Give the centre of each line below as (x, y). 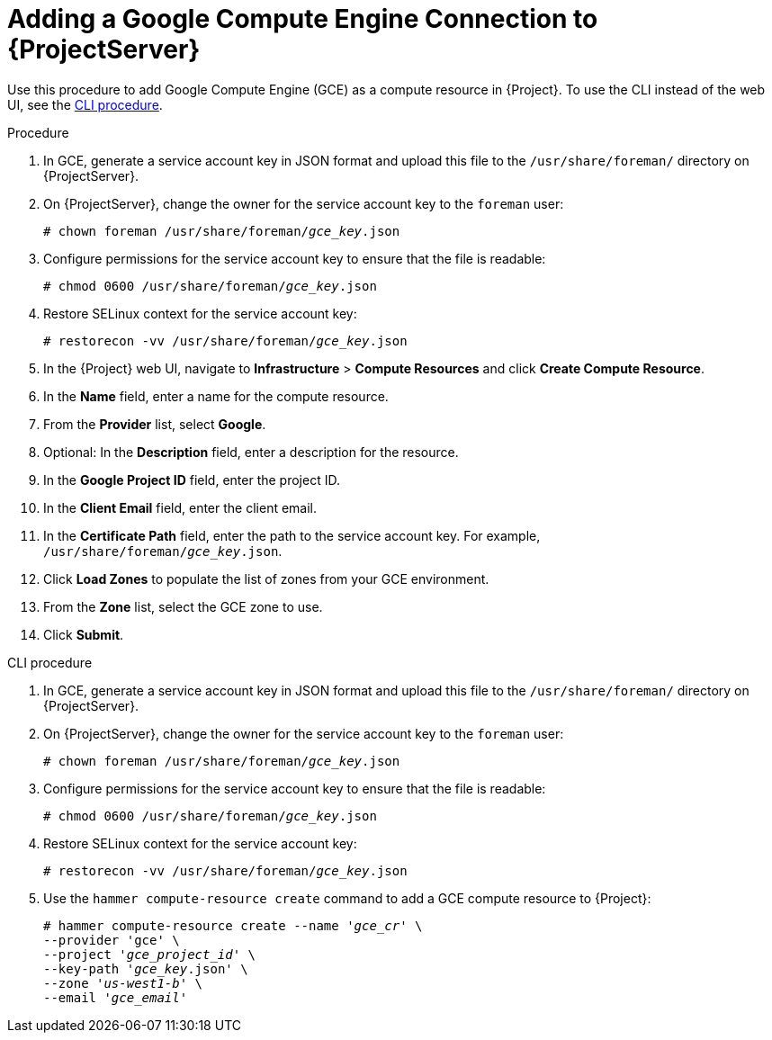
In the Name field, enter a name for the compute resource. (216, 396)
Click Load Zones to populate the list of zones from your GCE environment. (266, 578)
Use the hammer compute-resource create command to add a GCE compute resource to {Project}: (347, 898)
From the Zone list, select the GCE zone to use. (183, 606)
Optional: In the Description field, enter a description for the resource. (251, 452)
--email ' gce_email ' (116, 997)
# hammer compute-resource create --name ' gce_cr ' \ (233, 925)
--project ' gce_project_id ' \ (150, 954)
